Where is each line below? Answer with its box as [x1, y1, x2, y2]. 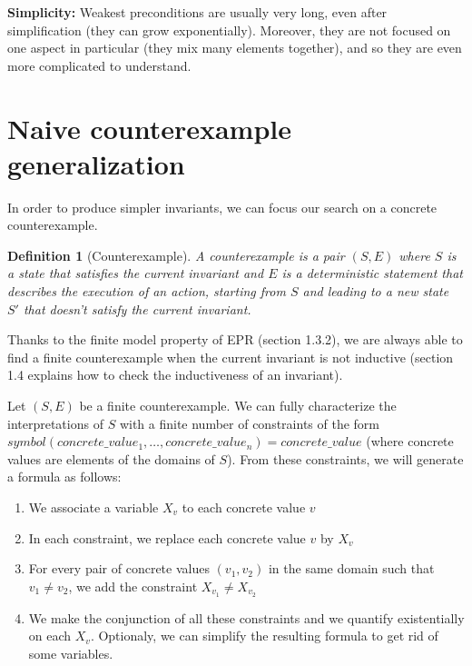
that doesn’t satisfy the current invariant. [23, 299, 251, 318]
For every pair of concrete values [28, 559, 210, 578]
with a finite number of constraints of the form [119, 413, 379, 432]
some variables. [28, 643, 113, 662]
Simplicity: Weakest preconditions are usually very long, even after [7, 3, 388, 21]
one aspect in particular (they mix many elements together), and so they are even [7, 38, 462, 57]
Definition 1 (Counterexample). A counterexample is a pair [7, 245, 345, 264]
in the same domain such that [268, 559, 435, 578]
